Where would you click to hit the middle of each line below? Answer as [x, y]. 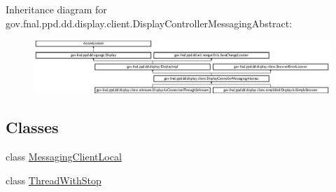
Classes [32, 127]
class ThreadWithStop [54, 180]
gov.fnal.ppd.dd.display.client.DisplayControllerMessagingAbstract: [149, 23]
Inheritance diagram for [56, 9]
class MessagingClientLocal [64, 157]
